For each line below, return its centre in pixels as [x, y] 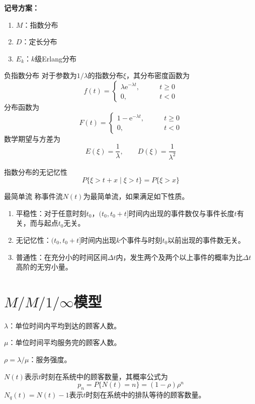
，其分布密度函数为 [158, 75]
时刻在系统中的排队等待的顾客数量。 [146, 395]
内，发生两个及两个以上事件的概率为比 [179, 257]
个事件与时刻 [141, 240]
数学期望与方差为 [32, 138]
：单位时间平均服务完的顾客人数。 [65, 342]
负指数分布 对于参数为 [40, 75]
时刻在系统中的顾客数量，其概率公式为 [104, 376]
